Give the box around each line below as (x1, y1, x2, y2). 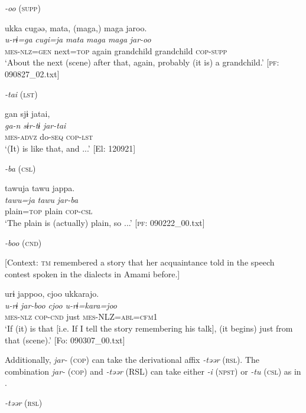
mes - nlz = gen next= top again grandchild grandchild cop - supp (5, 44, 227, 57)
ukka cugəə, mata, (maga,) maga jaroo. (5, 21, 147, 34)
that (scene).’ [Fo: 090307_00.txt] (5, 333, 125, 346)
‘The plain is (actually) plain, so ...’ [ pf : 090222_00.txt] (5, 216, 205, 228)
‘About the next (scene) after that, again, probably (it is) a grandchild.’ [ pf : (5, 56, 279, 68)
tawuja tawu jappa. (5, 182, 75, 194)
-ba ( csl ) (5, 162, 36, 174)
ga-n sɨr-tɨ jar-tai (5, 119, 66, 131)
